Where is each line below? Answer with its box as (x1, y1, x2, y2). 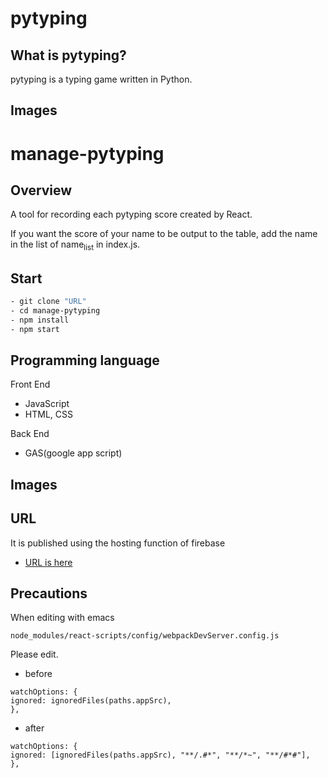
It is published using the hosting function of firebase (10, 537, 226, 549)
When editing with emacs (10, 612, 115, 624)
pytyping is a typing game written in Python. (10, 73, 193, 85)
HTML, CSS (24, 408, 73, 421)
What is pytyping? (10, 47, 127, 64)
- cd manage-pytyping (10, 305, 101, 316)
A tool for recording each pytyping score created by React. (10, 208, 253, 221)
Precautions (10, 585, 88, 602)
